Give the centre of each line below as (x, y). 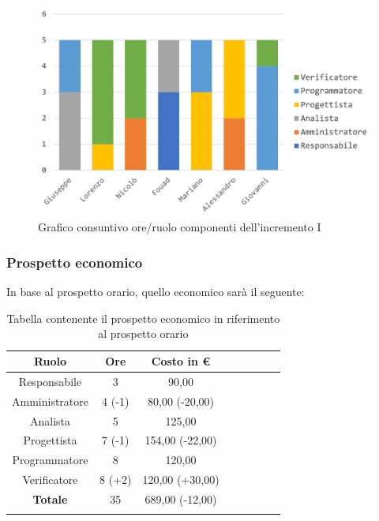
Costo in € (181, 361)
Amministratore (50, 401)
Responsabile (50, 381)
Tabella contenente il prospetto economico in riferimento (143, 318)
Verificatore (50, 480)
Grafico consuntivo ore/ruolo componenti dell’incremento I (180, 227)
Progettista (50, 440)
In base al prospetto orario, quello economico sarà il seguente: (156, 292)
